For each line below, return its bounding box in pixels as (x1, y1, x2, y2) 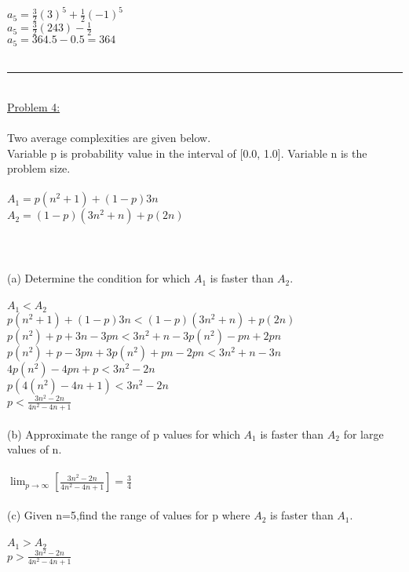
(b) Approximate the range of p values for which (7, 425, 240, 442)
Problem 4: (7, 98, 60, 115)
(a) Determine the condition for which (7, 270, 191, 286)
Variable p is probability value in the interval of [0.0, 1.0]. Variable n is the (7, 144, 367, 161)
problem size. (7, 160, 71, 177)
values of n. (7, 441, 62, 457)
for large (343, 425, 384, 442)
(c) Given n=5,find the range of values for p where (7, 507, 250, 523)
